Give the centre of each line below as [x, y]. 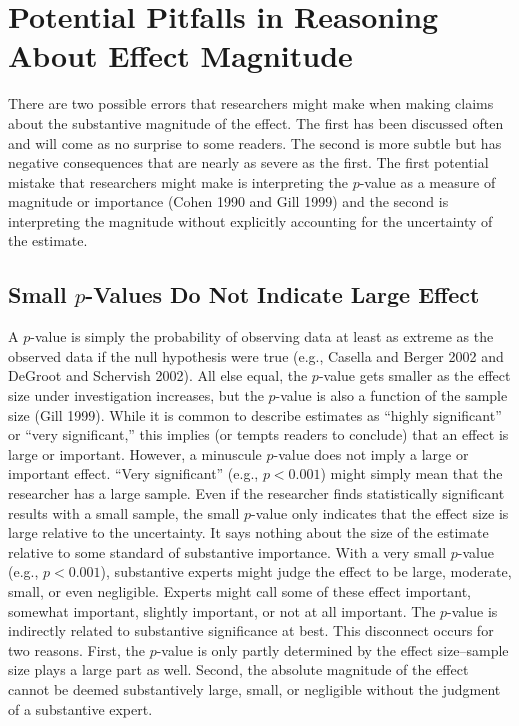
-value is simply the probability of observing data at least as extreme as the [262, 336]
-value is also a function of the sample [391, 395]
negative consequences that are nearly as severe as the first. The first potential [248, 162]
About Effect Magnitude [180, 55]
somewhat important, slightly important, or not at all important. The [222, 610]
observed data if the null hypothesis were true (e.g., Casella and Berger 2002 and [256, 355]
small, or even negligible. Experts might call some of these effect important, [239, 590]
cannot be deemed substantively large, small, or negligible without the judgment [254, 688]
